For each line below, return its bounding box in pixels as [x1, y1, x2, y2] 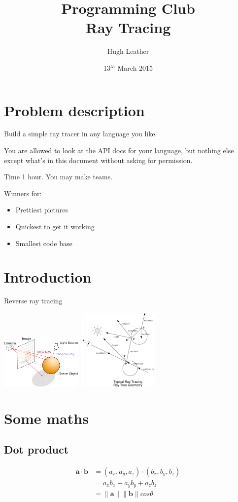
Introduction [4, 267, 92, 287]
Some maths [4, 408, 89, 428]
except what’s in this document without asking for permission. [4, 155, 193, 165]
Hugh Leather [107, 46, 149, 56]
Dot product [4, 442, 69, 457]
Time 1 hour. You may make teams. [4, 171, 113, 182]
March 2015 [117, 62, 153, 73]
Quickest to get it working [15, 221, 95, 231]
